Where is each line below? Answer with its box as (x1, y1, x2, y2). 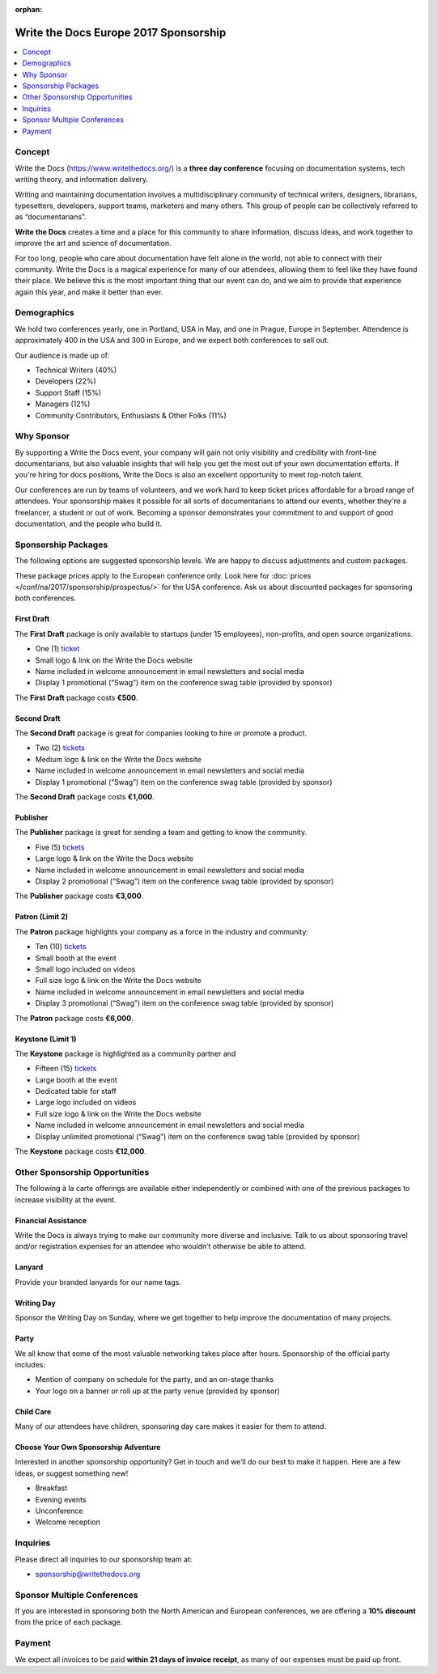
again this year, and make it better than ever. (15, 287, 163, 297)
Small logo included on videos (35, 964, 136, 974)
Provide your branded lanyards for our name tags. (15, 1277, 181, 1286)
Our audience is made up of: (15, 350, 110, 360)
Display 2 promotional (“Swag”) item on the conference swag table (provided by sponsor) (35, 876, 334, 886)
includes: (15, 1359, 46, 1369)
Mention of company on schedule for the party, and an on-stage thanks (35, 1375, 274, 1384)
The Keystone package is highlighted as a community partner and (15, 1049, 236, 1058)
